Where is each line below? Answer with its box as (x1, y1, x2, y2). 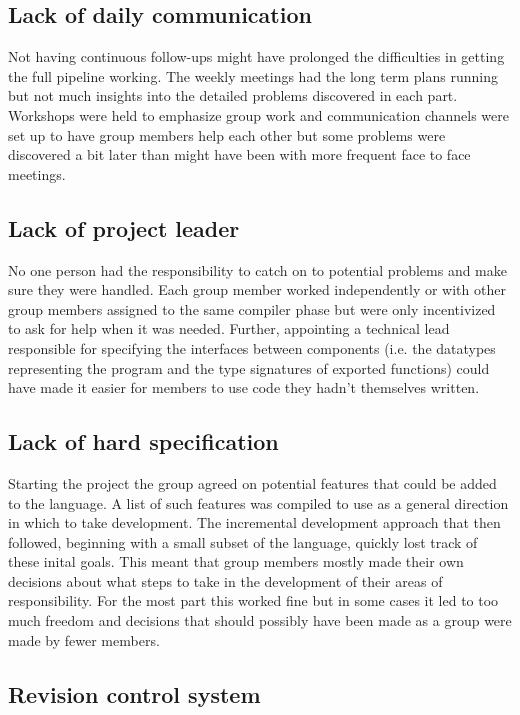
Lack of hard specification (8, 426, 279, 457)
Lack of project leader (8, 212, 240, 243)
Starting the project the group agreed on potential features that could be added (8, 472, 497, 493)
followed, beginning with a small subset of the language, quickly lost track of (8, 531, 478, 552)
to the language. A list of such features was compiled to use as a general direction (8, 492, 509, 513)
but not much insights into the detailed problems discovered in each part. (8, 85, 458, 106)
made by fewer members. (8, 629, 160, 650)
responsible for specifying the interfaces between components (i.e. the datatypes (8, 337, 496, 358)
